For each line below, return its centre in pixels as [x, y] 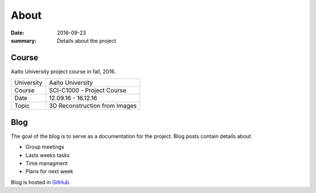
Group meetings [45, 147]
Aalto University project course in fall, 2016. [63, 71]
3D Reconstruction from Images [93, 106]
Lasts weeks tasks [48, 155]
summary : [24, 40]
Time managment [47, 163]
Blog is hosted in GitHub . [41, 182]
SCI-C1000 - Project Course [87, 91]
